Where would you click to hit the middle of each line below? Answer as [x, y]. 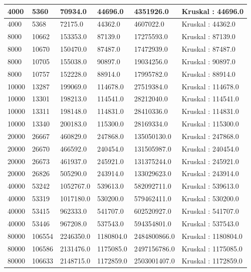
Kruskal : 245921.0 [210, 161]
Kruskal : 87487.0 [208, 49]
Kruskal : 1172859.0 [212, 261]
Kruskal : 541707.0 [210, 211]
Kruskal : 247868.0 [210, 136]
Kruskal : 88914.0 [208, 74]
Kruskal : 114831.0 [210, 111]
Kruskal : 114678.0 [210, 86]
